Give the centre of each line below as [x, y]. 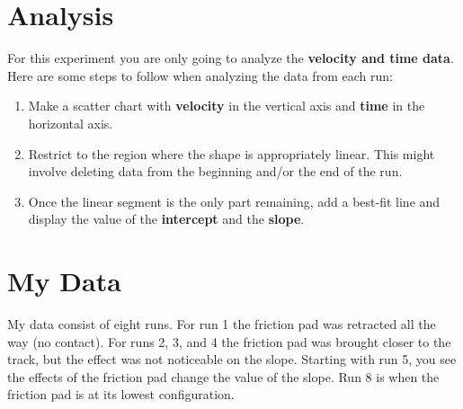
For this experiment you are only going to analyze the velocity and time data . [231, 58]
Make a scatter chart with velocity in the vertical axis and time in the [227, 106]
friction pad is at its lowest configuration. [121, 394]
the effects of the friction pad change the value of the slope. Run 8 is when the [223, 376]
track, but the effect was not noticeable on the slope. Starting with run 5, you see [232, 359]
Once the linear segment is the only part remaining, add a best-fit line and [234, 201]
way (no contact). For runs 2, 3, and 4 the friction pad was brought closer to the [229, 341]
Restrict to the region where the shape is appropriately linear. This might [231, 153]
